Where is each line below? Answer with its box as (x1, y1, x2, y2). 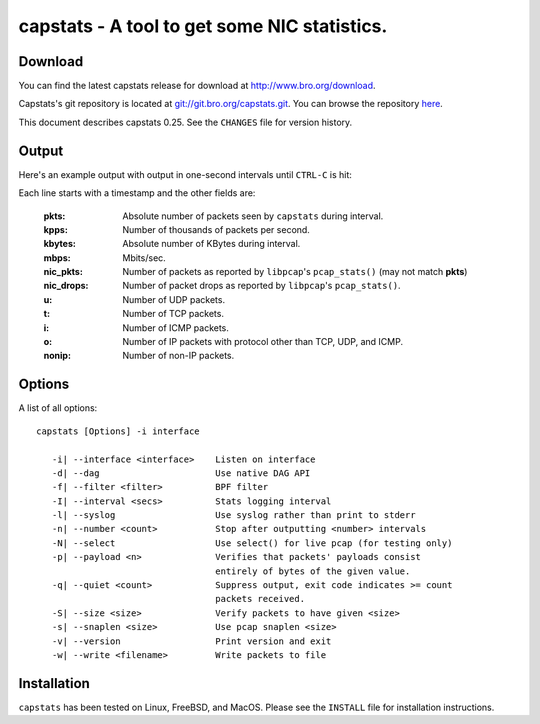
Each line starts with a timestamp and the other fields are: (18, 187, 256, 199)
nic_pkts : (43, 266, 84, 278)
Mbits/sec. (122, 251, 167, 264)
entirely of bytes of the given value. (215, 565, 411, 577)
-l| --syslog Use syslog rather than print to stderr (51, 510, 416, 521)
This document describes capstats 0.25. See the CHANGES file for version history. (18, 116, 353, 128)
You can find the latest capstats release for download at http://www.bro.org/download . (18, 80, 376, 92)
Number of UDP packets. (122, 293, 225, 305)
